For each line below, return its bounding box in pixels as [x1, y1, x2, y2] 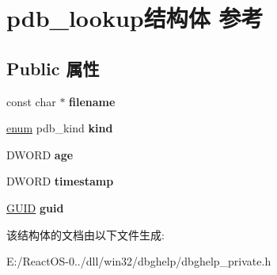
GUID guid [6, 199, 64, 216]
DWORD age [6, 146, 74, 162]
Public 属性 [6, 55, 100, 80]
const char [6, 93, 56, 109]
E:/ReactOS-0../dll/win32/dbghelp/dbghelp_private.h [6, 253, 271, 269]
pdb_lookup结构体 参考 [6, 2, 264, 34]
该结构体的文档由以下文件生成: [6, 226, 165, 243]
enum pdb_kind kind [6, 120, 113, 136]
